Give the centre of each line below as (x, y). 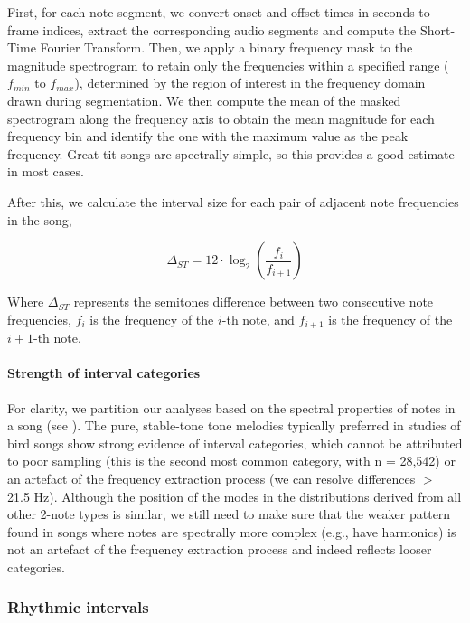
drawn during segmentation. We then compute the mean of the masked (204, 100)
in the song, (40, 219)
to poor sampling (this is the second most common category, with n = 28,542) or (231, 461)
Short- (438, 29)
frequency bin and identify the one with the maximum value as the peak (208, 136)
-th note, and (258, 319)
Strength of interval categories (104, 373)
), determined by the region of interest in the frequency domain (250, 83)
